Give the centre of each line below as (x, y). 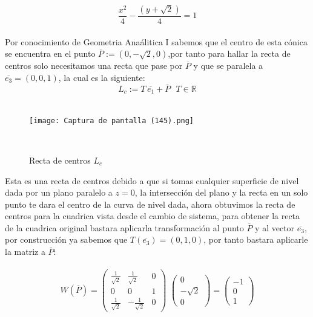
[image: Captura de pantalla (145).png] (112, 120)
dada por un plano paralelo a (59, 192)
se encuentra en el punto (50, 53)
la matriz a (25, 251)
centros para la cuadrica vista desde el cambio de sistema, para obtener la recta (153, 216)
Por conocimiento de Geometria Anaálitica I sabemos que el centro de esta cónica (156, 41)
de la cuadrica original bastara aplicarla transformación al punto (124, 227)
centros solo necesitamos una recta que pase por (94, 66)
